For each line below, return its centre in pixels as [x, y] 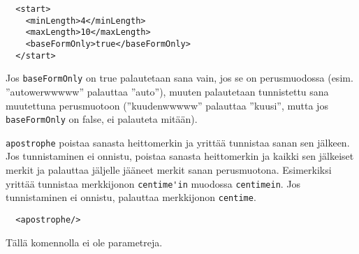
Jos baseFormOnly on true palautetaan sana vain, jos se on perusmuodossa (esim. [179, 78]
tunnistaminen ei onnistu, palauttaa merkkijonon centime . [131, 197]
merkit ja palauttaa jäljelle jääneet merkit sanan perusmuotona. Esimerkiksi [169, 170]
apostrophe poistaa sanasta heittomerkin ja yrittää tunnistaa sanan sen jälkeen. [178, 142]
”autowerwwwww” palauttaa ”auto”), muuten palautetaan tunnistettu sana [167, 91]
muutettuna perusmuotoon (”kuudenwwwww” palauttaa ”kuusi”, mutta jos [167, 105]
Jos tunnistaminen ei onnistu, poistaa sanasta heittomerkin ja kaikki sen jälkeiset [180, 156]
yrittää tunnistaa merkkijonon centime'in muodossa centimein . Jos [153, 183]
